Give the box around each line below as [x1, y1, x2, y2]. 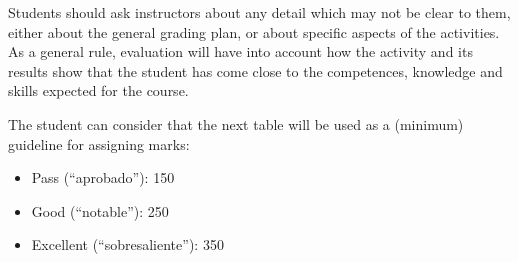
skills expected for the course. [8, 80, 189, 101]
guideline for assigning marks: [8, 133, 190, 154]
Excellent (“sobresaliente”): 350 [31, 234, 224, 255]
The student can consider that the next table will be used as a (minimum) [8, 113, 464, 134]
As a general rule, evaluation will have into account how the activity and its [8, 41, 473, 62]
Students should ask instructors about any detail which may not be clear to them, [8, 2, 511, 22]
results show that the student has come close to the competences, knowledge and [8, 60, 503, 81]
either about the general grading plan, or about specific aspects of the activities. [8, 21, 500, 42]
